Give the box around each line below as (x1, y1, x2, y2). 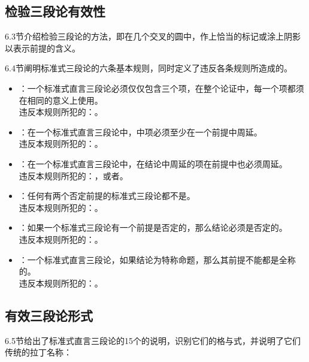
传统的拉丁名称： (5, 346, 72, 358)
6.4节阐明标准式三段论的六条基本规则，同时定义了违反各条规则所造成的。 (5, 62, 292, 74)
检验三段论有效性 (5, 2, 105, 20)
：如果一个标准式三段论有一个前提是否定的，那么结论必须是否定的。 (19, 221, 287, 234)
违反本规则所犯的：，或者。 (19, 169, 128, 182)
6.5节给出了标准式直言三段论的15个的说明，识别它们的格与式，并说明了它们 (5, 334, 301, 346)
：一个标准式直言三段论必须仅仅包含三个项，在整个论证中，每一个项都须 (19, 82, 304, 94)
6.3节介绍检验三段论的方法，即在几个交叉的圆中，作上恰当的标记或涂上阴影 (5, 30, 301, 43)
